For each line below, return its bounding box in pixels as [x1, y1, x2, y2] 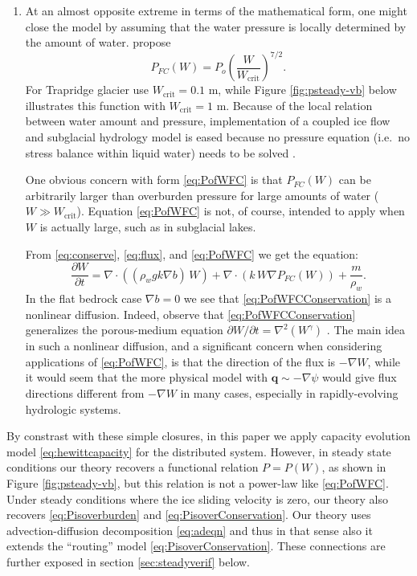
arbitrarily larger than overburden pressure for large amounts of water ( [25, 186, 379, 203]
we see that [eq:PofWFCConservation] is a [183, 290, 391, 307]
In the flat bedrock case [25, 290, 142, 307]
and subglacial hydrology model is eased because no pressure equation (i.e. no [25, 129, 410, 145]
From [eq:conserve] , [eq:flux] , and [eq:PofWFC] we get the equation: [25, 245, 358, 262]
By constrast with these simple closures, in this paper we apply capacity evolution [6, 427, 411, 444]
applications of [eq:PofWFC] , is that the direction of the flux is [25, 353, 336, 370]
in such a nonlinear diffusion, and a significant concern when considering [25, 337, 382, 354]
